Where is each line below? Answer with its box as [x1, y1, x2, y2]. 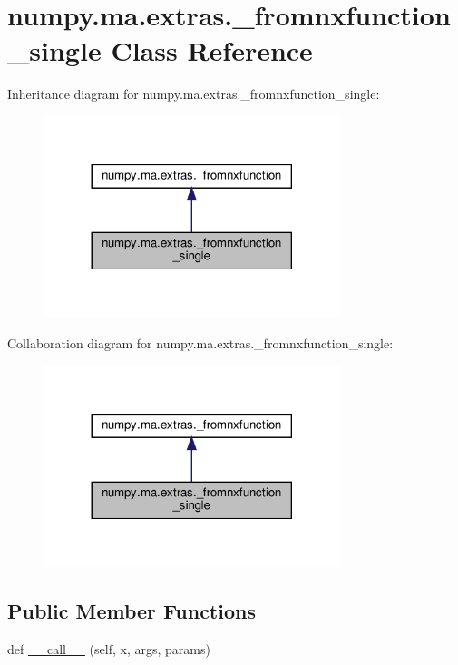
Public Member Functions [7, 596, 256, 624]
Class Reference [111, 32, 313, 69]
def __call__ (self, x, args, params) [7, 639, 210, 658]
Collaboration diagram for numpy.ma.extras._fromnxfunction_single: [7, 333, 394, 352]
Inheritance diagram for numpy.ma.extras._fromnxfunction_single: [7, 84, 380, 103]
